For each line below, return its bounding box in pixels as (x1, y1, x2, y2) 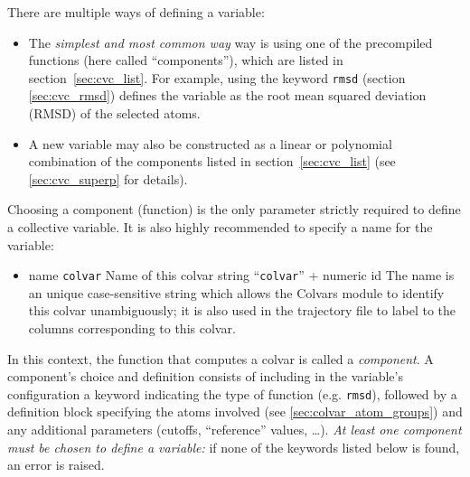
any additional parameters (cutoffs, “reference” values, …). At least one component (7, 420, 462, 439)
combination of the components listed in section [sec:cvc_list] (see (28, 152, 396, 171)
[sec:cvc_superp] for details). (28, 169, 188, 188)
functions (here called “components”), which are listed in (28, 51, 343, 70)
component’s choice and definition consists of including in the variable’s (7, 367, 403, 386)
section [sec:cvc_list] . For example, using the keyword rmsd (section (28, 68, 406, 87)
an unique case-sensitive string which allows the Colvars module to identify (28, 283, 445, 302)
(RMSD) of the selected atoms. (28, 104, 201, 123)
